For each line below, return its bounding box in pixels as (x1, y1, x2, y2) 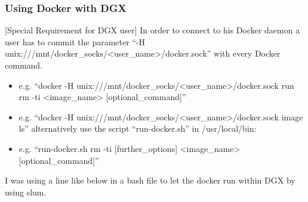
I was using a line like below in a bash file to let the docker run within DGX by (5, 174, 295, 187)
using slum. (5, 185, 47, 198)
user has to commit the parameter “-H (5, 35, 146, 48)
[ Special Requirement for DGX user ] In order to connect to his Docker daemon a (5, 24, 300, 36)
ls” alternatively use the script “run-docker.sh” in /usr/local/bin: (19, 122, 257, 135)
